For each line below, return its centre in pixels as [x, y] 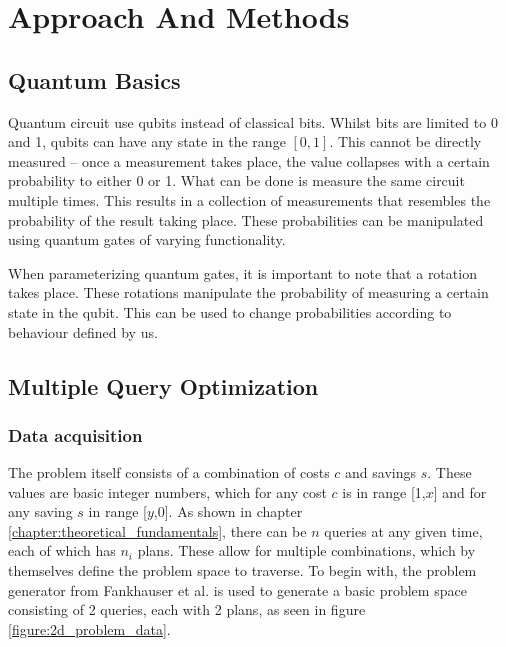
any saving [40, 511]
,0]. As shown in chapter [228, 511]
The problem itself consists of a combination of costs [169, 472]
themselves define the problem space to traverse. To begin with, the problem [242, 570]
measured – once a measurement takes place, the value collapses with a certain [249, 160]
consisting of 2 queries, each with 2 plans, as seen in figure [187, 609]
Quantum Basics [94, 79]
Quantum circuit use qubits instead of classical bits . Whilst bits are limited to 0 [253, 121]
